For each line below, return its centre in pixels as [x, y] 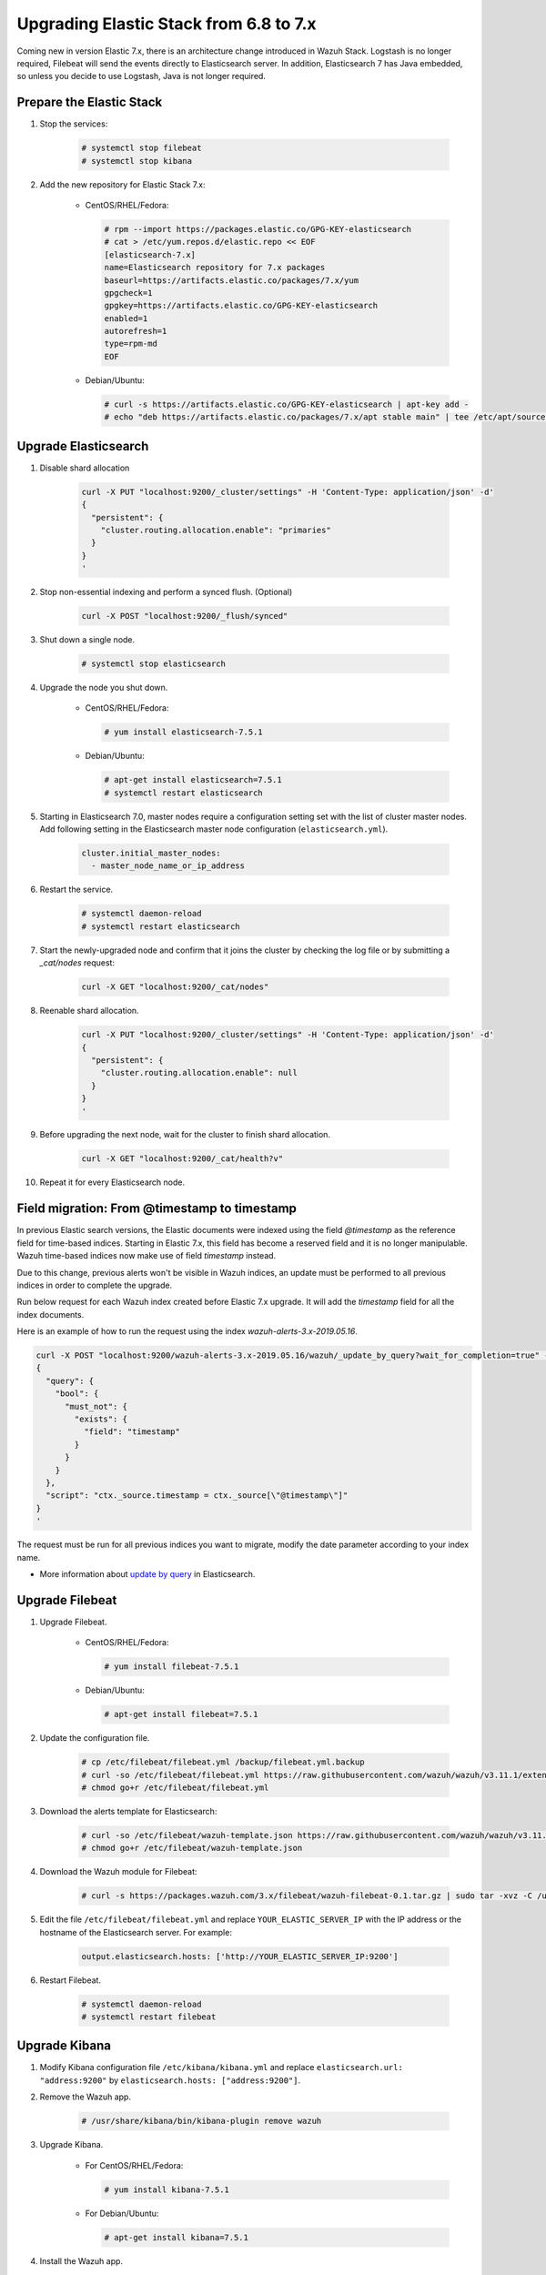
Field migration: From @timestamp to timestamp [157, 1209]
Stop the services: [74, 124]
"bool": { [77, 1394]
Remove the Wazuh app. [86, 2097]
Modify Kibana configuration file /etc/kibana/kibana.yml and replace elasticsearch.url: [222, 2068]
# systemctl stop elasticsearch [154, 664]
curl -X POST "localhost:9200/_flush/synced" [185, 616]
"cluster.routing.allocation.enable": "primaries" [216, 530]
